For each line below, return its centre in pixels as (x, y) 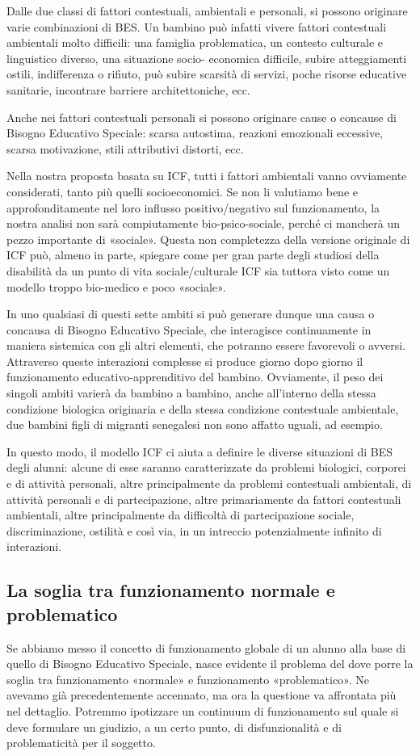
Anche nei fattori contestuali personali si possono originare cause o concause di (202, 117)
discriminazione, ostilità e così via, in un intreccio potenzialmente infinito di (194, 530)
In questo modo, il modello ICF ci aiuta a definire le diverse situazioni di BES (200, 451)
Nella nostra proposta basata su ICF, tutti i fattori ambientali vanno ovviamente (207, 176)
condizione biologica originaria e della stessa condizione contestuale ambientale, (203, 408)
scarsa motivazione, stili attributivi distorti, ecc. (125, 148)
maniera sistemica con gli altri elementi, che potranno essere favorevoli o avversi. (206, 345)
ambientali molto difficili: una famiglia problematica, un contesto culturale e (195, 42)
